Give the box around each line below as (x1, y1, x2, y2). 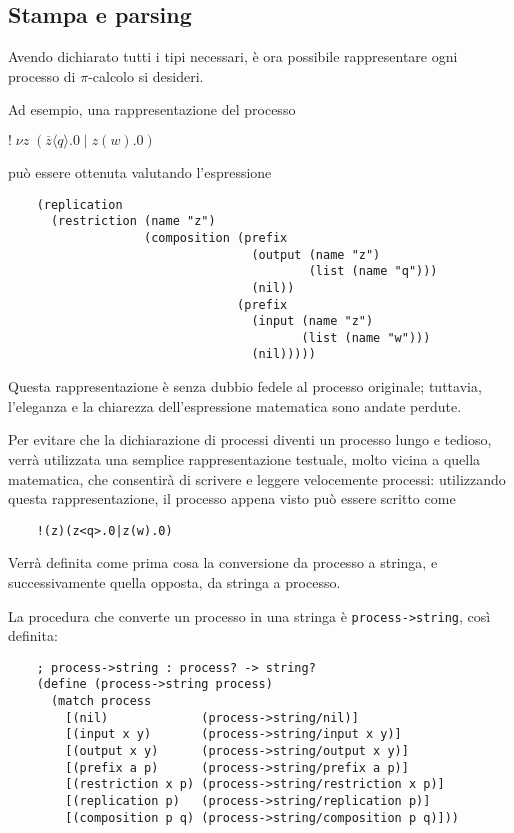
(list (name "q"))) (308, 264, 438, 279)
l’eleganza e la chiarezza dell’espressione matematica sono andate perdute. (8, 395, 462, 416)
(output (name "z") (251, 247, 381, 262)
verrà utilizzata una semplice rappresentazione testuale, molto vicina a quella (8, 448, 481, 469)
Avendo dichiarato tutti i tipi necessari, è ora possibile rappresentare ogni (8, 46, 458, 67)
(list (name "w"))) (301, 330, 431, 345)
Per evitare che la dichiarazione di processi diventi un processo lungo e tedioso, (8, 429, 492, 450)
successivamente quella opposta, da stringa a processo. (8, 571, 341, 592)
